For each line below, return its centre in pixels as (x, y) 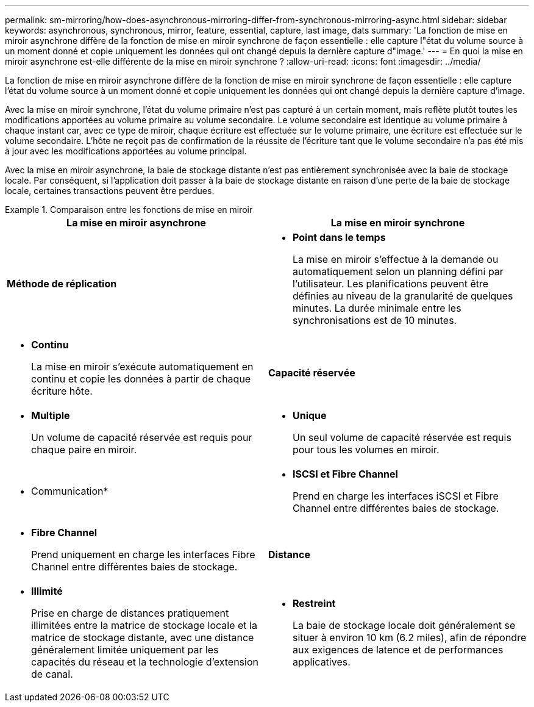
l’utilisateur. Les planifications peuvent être (391, 284)
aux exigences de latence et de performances (398, 650)
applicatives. (322, 662)
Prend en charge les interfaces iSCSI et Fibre (396, 496)
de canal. (52, 674)
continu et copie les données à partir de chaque (141, 379)
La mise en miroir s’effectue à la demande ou (396, 259)
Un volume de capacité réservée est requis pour (142, 437)
